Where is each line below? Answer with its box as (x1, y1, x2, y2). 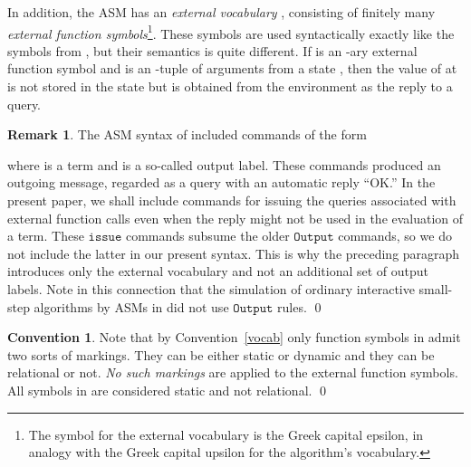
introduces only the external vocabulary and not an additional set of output (7, 262, 429, 281)
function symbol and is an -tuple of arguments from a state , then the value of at (7, 59, 457, 78)
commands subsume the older (125, 226, 290, 245)
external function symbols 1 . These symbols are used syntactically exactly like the (7, 21, 455, 43)
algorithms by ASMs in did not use (34, 297, 229, 316)
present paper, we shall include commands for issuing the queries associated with (7, 191, 457, 209)
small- (418, 279, 453, 298)
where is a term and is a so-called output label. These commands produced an (7, 155, 441, 174)
